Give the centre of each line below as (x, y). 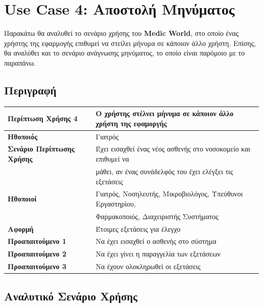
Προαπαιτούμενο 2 (37, 254)
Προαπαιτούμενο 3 (37, 266)
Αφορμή (21, 228)
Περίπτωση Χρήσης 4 (43, 118)
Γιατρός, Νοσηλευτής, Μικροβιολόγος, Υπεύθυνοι (169, 194)
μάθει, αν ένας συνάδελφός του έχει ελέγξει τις (164, 171)
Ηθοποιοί (22, 199)
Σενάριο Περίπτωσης (41, 149)
